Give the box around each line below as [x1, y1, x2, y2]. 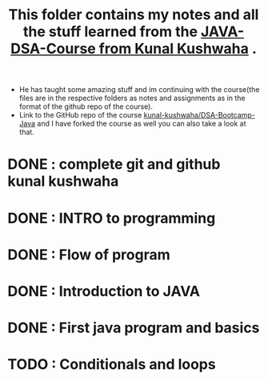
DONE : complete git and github [7, 155, 221, 174]
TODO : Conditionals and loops [7, 355, 217, 374]
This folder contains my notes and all [8, 6, 259, 24]
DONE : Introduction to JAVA [7, 282, 201, 300]
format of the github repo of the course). [18, 102, 154, 111]
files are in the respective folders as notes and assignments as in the [18, 94, 246, 103]
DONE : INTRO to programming [7, 209, 216, 227]
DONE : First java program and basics [7, 319, 260, 337]
